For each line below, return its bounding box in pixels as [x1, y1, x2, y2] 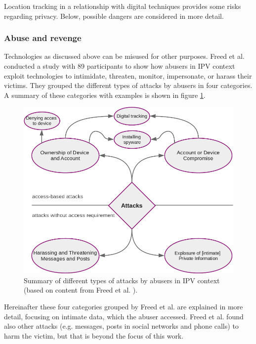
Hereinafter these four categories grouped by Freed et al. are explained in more [4, 301, 243, 311]
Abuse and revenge [4, 32, 82, 44]
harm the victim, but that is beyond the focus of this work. [4, 330, 184, 341]
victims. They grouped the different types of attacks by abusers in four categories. [4, 80, 253, 90]
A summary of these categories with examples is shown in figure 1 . [4, 89, 206, 100]
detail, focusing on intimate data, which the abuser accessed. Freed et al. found [4, 311, 244, 321]
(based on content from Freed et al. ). [24, 285, 138, 295]
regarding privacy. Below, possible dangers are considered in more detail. [4, 10, 224, 21]
